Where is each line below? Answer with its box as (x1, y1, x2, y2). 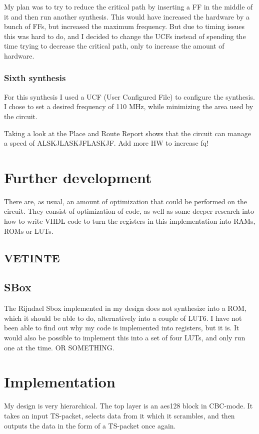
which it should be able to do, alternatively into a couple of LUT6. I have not (4, 312, 242, 323)
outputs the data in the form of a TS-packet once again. (4, 420, 176, 430)
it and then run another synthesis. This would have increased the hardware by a (4, 11, 249, 22)
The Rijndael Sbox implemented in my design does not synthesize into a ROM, (4, 303, 246, 313)
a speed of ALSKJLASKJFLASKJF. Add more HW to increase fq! (4, 138, 208, 148)
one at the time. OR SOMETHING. (4, 342, 114, 352)
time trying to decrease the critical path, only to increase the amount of (4, 41, 224, 51)
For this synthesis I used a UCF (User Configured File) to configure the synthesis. (4, 91, 255, 102)
